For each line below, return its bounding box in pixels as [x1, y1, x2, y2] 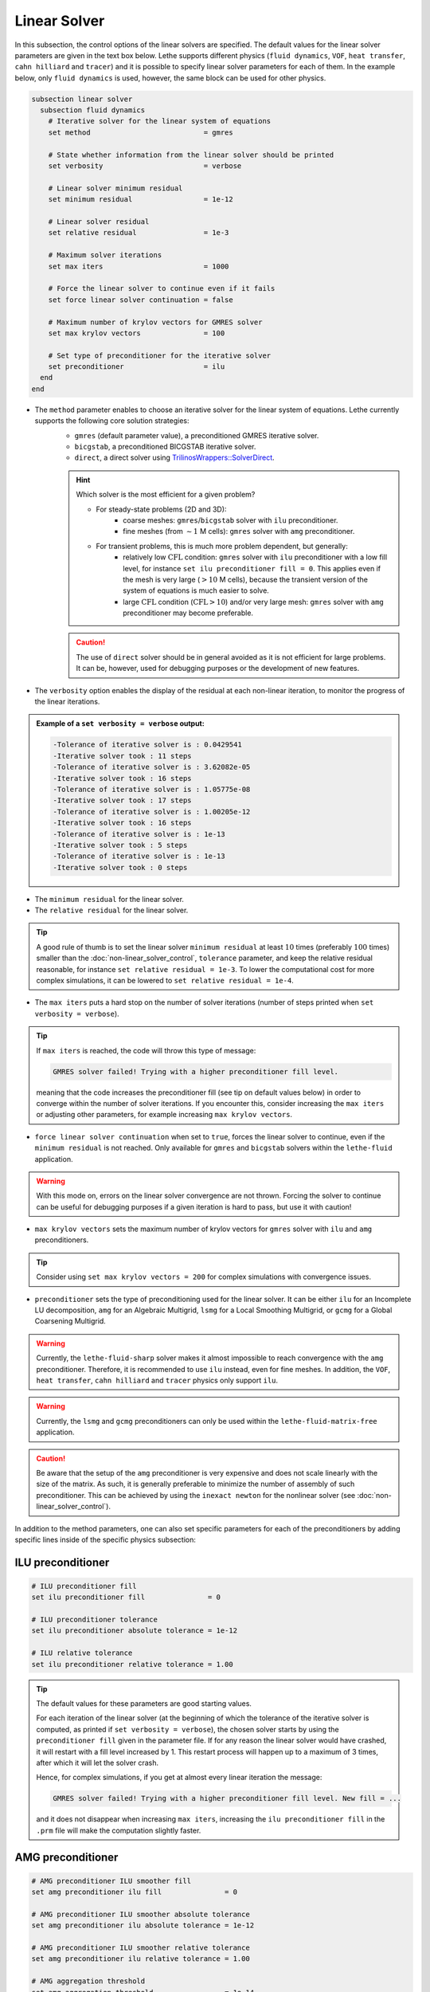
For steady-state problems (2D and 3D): [96, 504, 227, 514]
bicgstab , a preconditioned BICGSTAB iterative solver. [74, 442, 256, 452]
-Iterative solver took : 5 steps [53, 841, 188, 849]
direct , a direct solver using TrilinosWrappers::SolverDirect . [74, 453, 275, 462]
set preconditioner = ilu [48, 363, 225, 371]
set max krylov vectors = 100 [48, 328, 225, 338]
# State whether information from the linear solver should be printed [48, 150, 334, 159]
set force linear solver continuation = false [48, 295, 234, 304]
